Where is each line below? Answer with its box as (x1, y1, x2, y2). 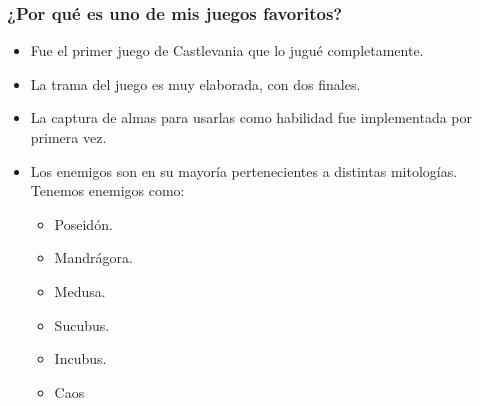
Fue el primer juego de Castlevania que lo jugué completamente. (30, 40, 424, 61)
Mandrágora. (54, 247, 133, 268)
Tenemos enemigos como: (30, 180, 185, 201)
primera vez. (30, 127, 107, 147)
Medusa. (54, 280, 106, 301)
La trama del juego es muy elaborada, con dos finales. (30, 73, 361, 94)
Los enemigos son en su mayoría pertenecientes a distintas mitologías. (30, 160, 458, 181)
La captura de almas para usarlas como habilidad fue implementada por (30, 107, 473, 128)
